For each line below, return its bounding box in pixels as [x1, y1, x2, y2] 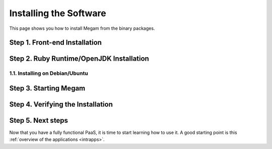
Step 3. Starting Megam [9, 84, 86, 92]
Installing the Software [9, 8, 106, 19]
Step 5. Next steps [9, 116, 68, 125]
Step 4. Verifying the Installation [9, 100, 113, 109]
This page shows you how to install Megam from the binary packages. [9, 25, 155, 31]
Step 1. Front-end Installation [9, 38, 102, 47]
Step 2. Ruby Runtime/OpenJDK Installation [9, 55, 150, 63]
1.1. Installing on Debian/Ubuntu [9, 70, 88, 77]
